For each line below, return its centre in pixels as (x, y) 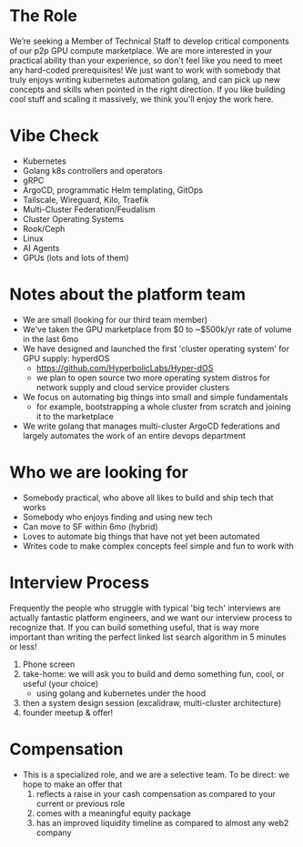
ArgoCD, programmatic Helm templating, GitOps (112, 190)
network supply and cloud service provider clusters (133, 387)
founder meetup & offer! (68, 712)
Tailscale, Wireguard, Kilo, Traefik (86, 199)
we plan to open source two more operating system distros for (153, 378)
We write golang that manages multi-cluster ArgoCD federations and (151, 426)
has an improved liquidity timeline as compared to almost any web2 (162, 822)
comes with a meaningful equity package (113, 813)
